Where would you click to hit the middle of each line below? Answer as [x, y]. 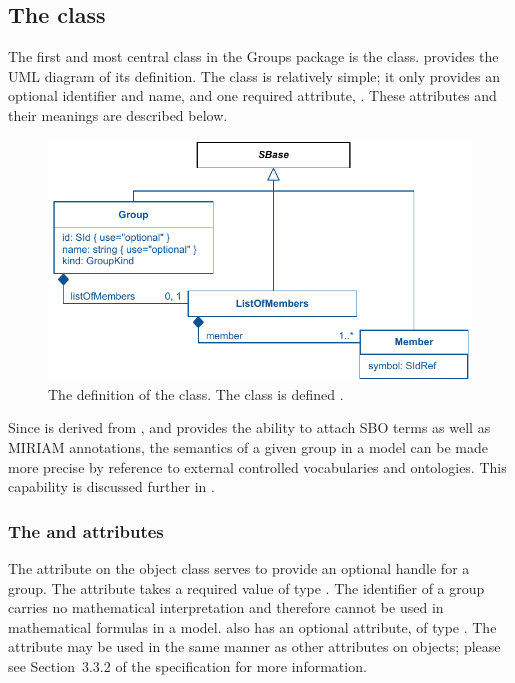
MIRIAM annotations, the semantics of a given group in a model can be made [248, 446]
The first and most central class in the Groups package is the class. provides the [253, 56]
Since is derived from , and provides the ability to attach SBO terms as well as [249, 427]
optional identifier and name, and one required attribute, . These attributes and [252, 95]
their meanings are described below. [118, 114]
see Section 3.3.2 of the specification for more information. [187, 665]
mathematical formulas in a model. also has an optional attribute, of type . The [252, 626]
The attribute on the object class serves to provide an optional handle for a [239, 567]
